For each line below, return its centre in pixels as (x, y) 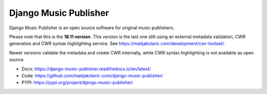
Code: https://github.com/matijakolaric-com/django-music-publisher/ (92, 75)
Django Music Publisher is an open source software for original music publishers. (92, 28)
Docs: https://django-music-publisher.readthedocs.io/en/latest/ (86, 69)
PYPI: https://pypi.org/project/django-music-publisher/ (77, 83)
